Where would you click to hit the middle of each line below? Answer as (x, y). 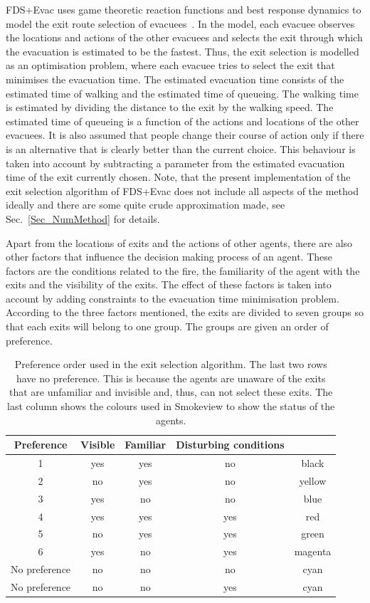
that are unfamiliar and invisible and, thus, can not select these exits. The (171, 392)
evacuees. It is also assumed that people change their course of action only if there (185, 135)
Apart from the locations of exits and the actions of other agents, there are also (179, 242)
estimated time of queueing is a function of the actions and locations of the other (183, 121)
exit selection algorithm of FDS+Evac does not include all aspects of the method (182, 190)
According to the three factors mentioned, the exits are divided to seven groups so (185, 312)
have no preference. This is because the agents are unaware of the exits (171, 378)
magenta (313, 551)
